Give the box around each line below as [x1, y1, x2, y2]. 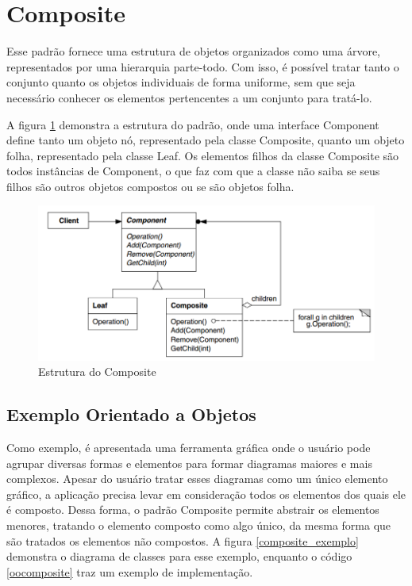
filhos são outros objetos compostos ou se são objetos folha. [6, 178, 295, 194]
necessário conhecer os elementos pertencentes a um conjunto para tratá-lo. [6, 89, 372, 105]
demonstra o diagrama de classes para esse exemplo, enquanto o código [6, 548, 352, 565]
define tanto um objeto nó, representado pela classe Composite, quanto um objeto [6, 132, 405, 148]
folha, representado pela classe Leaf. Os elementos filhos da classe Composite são [6, 147, 399, 163]
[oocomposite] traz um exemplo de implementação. [6, 563, 253, 580]
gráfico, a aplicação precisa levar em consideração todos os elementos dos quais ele [6, 485, 406, 502]
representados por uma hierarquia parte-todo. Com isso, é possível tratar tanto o [6, 58, 399, 75]
